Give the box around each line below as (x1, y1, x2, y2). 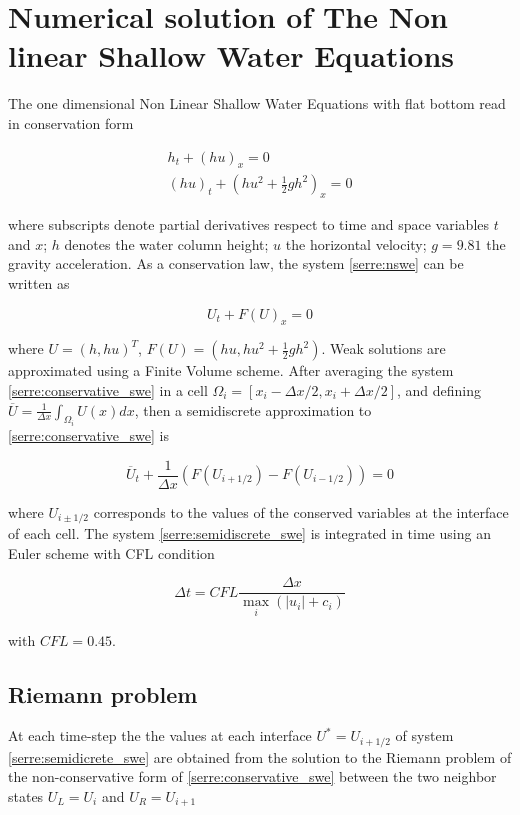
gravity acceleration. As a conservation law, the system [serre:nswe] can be (8, 253, 464, 274)
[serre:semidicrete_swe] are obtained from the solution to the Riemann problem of (8, 746, 512, 767)
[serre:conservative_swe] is (8, 424, 170, 445)
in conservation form (8, 112, 134, 133)
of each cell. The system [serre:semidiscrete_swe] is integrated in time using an (8, 523, 491, 544)
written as (8, 272, 70, 293)
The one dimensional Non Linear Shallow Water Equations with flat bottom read (8, 93, 506, 114)
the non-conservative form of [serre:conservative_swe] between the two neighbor (8, 766, 497, 787)
